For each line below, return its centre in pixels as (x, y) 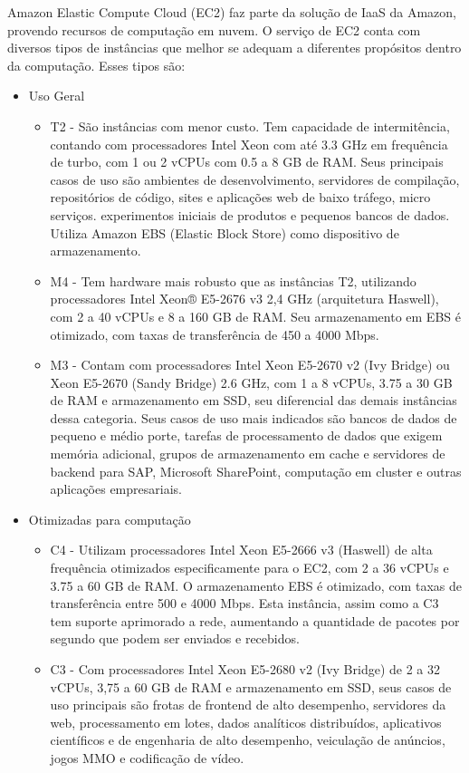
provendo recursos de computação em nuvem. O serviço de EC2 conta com (214, 29)
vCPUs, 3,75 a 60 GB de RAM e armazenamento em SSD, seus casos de (251, 686)
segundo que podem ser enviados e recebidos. (175, 638)
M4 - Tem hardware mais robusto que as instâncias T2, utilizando (233, 280)
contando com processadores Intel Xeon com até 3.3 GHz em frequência (249, 144)
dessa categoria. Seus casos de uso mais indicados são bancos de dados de (254, 417)
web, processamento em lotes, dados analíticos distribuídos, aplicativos (246, 722)
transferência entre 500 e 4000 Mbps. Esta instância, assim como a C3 (244, 603)
